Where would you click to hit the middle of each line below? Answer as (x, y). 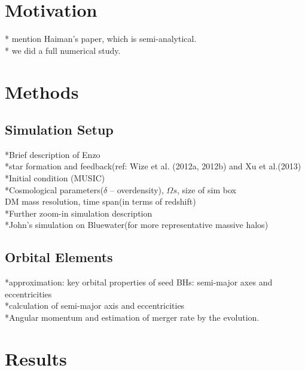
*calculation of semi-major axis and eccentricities (95, 305)
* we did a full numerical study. (63, 50)
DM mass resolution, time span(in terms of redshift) (100, 201)
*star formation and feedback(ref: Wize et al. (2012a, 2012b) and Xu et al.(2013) (153, 166)
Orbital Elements (59, 257)
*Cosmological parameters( (54, 189)
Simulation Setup (59, 130)
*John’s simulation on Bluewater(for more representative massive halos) (137, 225)
